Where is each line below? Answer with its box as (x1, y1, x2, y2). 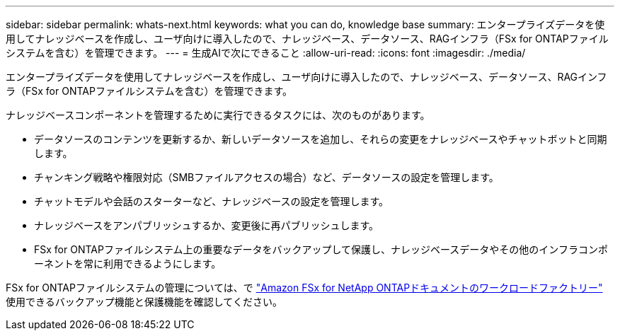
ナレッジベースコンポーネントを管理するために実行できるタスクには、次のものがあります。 (6, 109, 430, 121)
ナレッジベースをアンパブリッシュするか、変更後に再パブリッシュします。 (34, 219, 379, 231)
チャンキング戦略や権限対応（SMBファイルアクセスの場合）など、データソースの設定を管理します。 (34, 171, 499, 183)
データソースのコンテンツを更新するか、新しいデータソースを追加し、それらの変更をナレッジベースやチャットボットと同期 (34, 133, 607, 145)
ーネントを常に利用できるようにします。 (34, 257, 222, 270)
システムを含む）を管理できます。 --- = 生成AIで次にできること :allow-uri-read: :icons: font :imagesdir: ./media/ (6, 47, 526, 59)
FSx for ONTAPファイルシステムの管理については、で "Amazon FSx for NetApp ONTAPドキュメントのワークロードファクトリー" (6, 282, 603, 294)
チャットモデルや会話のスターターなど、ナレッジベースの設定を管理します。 (34, 195, 389, 207)
